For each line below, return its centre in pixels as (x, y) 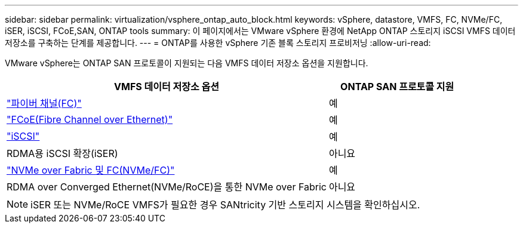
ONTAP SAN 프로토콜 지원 (397, 87)
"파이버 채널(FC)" (44, 103)
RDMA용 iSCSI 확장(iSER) (62, 153)
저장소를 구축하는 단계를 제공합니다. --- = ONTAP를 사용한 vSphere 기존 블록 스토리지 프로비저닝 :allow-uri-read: (218, 43)
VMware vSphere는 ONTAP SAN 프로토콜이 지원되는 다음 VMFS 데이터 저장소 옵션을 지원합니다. (187, 63)
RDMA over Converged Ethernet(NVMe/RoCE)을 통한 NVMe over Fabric (167, 187)
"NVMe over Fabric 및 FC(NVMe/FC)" (91, 170)
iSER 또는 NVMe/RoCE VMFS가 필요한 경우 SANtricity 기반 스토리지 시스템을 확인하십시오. (225, 205)
